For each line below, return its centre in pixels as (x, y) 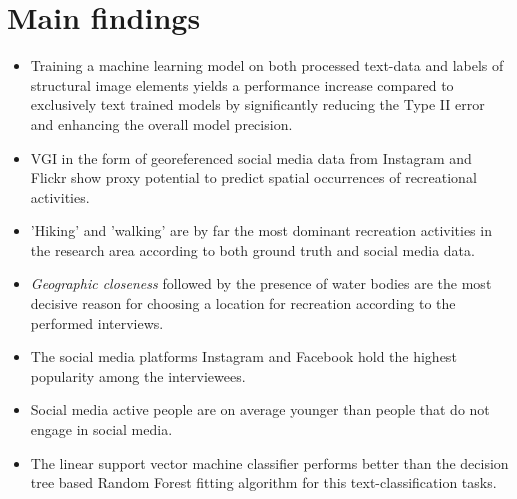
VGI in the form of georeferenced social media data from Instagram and (251, 157)
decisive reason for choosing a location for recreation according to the (243, 303)
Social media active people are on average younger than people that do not (260, 409)
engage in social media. (101, 429)
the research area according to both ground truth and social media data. (252, 249)
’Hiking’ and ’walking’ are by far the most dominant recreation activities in (261, 230)
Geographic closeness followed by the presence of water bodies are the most (261, 283)
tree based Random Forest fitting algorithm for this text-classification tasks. (263, 482)
